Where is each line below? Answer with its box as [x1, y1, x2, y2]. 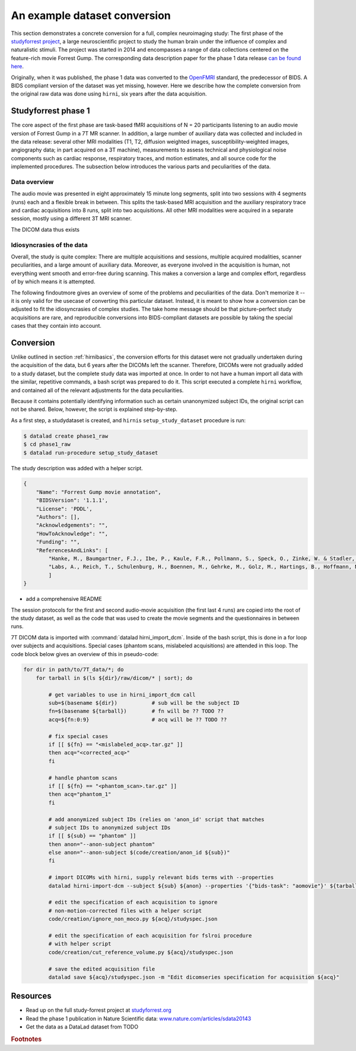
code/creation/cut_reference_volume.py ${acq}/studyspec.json [48, 949, 234, 955]
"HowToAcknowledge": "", [36, 530, 109, 537]
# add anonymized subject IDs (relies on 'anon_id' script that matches [48, 816, 265, 822]
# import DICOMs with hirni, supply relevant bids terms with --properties [48, 874, 274, 881]
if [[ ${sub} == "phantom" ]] [48, 832, 136, 840]
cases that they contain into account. [11, 322, 102, 330]
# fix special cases [48, 733, 109, 739]
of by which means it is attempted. [11, 278, 96, 285]
